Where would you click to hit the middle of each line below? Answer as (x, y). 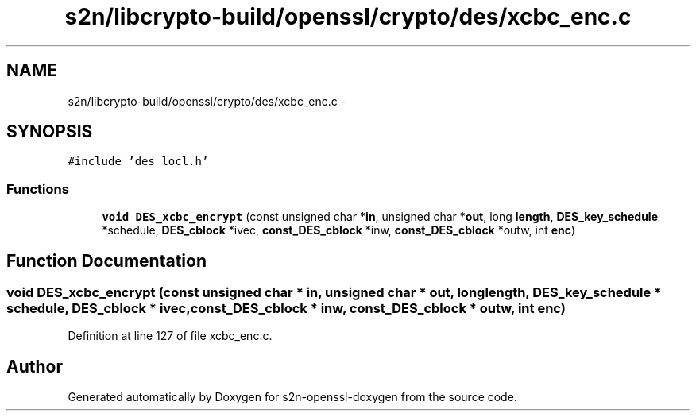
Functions (38, 189)
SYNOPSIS (50, 132)
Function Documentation (106, 261)
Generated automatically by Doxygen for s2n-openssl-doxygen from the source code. (292, 397)
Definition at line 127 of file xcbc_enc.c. (170, 336)
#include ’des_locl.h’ (138, 162)
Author (35, 366)
